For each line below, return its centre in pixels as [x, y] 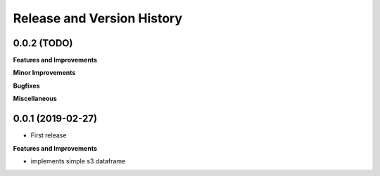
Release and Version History [98, 18]
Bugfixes [26, 86]
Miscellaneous [35, 99]
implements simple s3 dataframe [78, 161]
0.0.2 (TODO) [43, 43]
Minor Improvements [44, 73]
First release [49, 135]
